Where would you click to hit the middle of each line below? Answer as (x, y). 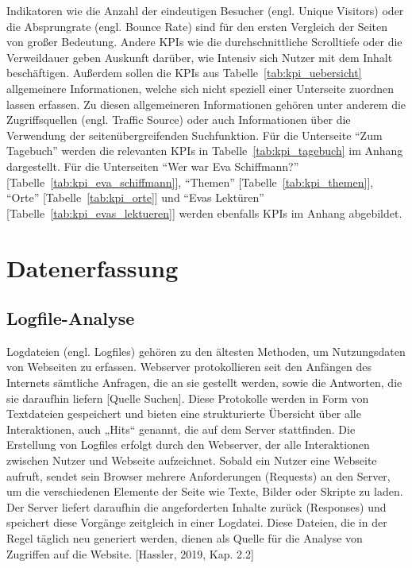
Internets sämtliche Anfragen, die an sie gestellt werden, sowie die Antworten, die (204, 383)
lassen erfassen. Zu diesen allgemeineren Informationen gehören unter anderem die (206, 104)
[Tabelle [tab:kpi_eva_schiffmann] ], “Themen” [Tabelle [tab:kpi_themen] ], (190, 182)
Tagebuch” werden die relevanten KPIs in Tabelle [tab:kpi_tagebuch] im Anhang (205, 151)
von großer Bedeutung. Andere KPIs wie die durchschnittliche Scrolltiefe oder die (204, 42)
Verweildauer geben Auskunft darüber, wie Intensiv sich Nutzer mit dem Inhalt (200, 57)
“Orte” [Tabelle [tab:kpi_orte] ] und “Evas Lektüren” (135, 197)
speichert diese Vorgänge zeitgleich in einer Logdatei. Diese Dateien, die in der (197, 522)
